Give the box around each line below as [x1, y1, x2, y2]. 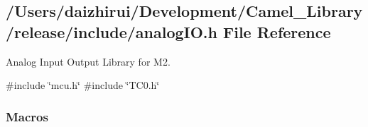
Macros [6, 107, 48, 125]
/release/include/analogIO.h [6, 20, 217, 42]
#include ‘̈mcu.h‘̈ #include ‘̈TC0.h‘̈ [6, 78, 160, 92]
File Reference [223, 20, 331, 42]
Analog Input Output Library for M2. [6, 54, 171, 68]
